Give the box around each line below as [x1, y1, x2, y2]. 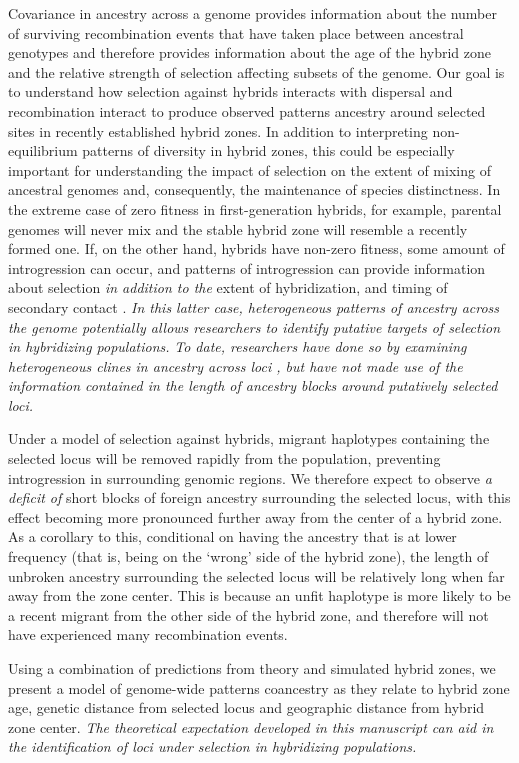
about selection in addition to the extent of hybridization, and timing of [8, 277, 448, 298]
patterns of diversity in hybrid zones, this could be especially [82, 140, 455, 161]
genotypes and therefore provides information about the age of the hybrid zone [8, 42, 491, 63]
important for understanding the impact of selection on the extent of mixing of [8, 159, 491, 180]
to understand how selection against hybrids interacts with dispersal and [8, 81, 453, 102]
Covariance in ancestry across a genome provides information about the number [8, 3, 497, 23]
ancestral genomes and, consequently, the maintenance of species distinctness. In [8, 179, 501, 200]
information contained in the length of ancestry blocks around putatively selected [8, 375, 498, 396]
